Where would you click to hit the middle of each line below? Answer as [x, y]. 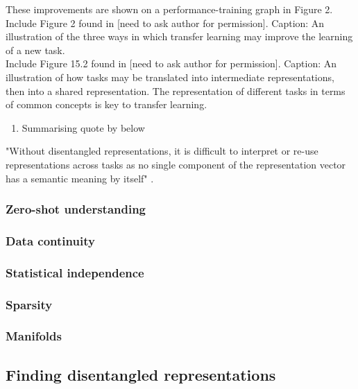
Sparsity [29, 304]
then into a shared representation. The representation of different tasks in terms [176, 90]
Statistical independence [75, 272]
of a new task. [35, 50]
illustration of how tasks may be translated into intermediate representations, [170, 77]
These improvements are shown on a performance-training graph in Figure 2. [169, 9]
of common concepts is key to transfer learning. [106, 104]
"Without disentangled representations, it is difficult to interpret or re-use [162, 151]
